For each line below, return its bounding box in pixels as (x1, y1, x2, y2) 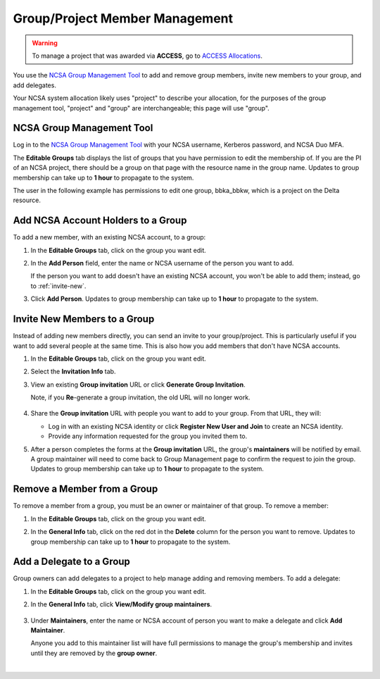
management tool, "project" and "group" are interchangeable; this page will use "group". (13, 104, 270, 112)
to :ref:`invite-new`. (30, 282, 87, 290)
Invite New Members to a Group (13, 313, 155, 325)
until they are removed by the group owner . (30, 649, 158, 657)
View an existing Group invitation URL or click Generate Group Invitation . (30, 380, 246, 389)
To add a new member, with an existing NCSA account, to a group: (13, 233, 206, 242)
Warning (32, 39, 58, 47)
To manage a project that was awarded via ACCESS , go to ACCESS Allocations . (32, 51, 263, 60)
